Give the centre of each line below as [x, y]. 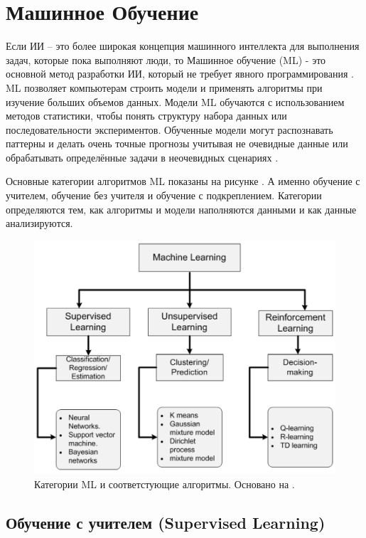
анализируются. [39, 223]
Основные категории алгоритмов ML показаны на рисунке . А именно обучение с [183, 181]
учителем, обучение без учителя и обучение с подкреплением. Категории [164, 195]
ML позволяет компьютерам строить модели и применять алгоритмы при [164, 87]
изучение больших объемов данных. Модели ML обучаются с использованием [175, 101]
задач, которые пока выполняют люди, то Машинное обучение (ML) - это [166, 59]
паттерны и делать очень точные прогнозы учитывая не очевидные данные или [177, 143]
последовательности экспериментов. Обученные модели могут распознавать [169, 129]
